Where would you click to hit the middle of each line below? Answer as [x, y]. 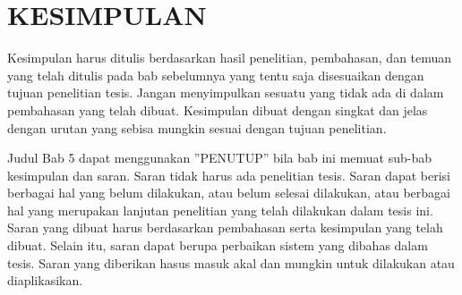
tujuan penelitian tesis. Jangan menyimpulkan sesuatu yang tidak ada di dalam [226, 93]
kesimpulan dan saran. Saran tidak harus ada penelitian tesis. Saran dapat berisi [229, 175]
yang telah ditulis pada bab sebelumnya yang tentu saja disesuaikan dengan [216, 75]
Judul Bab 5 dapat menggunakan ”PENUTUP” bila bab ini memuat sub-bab [219, 158]
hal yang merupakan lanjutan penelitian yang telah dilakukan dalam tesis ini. [220, 210]
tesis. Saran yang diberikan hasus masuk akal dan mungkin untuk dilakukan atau [231, 262]
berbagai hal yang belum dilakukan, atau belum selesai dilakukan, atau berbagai [229, 193]
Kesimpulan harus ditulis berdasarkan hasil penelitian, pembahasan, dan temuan [230, 58]
